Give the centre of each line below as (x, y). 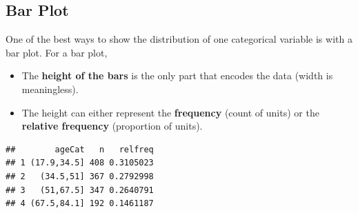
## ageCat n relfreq (80, 149)
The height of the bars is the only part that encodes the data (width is (177, 75)
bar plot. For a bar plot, (57, 52)
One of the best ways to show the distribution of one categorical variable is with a (179, 39)
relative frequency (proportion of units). (112, 126)
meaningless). (50, 89)
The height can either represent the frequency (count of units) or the (170, 112)
